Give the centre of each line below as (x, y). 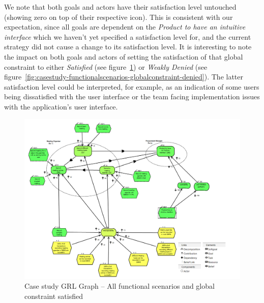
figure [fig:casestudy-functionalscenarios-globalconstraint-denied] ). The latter (124, 77)
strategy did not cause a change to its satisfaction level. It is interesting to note (128, 47)
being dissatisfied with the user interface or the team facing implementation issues (132, 97)
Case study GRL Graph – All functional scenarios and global (120, 286)
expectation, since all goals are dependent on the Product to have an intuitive (125, 27)
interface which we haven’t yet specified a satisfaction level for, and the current (128, 36)
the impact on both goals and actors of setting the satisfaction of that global (124, 56)
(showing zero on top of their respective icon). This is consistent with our (119, 17)
